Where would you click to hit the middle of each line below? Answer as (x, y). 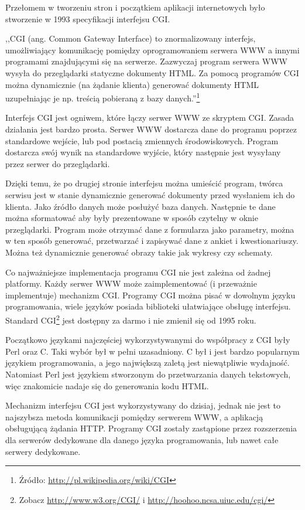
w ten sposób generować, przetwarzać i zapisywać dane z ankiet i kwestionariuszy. (152, 241)
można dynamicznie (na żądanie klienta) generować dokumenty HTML (132, 84)
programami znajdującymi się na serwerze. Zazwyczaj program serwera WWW (146, 61)
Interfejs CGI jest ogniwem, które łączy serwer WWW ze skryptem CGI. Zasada (150, 118)
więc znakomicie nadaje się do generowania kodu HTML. (107, 385)
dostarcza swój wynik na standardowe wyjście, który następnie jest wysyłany (143, 152)
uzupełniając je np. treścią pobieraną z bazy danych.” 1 (103, 97)
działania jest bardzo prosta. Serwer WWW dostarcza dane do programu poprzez (151, 129)
